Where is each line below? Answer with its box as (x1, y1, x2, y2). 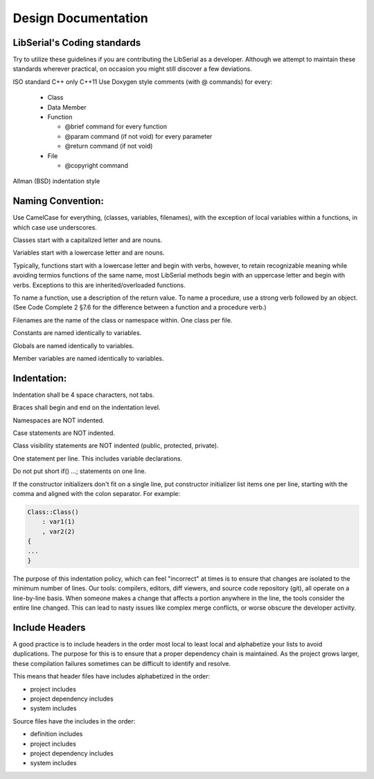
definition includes (30, 730, 83, 738)
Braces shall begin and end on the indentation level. (12, 403, 161, 412)
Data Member (47, 103, 87, 111)
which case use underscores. (12, 223, 97, 232)
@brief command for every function (64, 122, 168, 131)
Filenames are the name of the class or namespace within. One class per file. (12, 316, 233, 324)
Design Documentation (12, 10, 148, 26)
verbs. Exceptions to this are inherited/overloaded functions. (12, 281, 186, 289)
